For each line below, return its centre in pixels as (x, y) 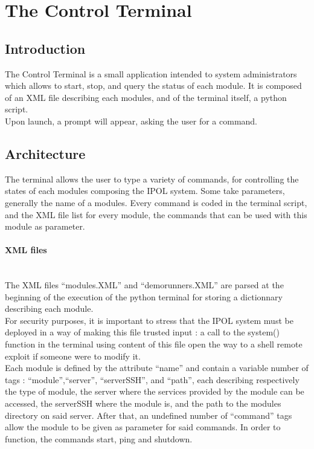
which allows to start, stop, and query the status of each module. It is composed (153, 86)
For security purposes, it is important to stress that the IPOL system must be (149, 320)
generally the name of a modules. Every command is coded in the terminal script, (156, 202)
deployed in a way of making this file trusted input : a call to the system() (142, 332)
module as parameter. (45, 226)
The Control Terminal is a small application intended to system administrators (151, 73)
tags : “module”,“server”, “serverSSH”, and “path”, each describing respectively (152, 379)
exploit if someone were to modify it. (73, 356)
